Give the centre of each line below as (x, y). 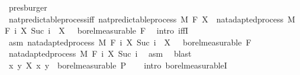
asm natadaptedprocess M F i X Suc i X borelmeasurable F (130, 42)
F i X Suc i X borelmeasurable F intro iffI (97, 30)
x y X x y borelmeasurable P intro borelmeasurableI (118, 65)
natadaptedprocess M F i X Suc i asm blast (100, 53)
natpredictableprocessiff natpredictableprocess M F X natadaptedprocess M (152, 19)
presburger (28, 7)
